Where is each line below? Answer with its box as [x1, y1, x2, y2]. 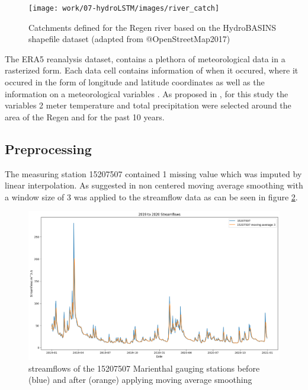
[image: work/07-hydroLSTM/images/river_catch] [28, 4, 220, 12]
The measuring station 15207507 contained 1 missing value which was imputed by [5, 167, 302, 180]
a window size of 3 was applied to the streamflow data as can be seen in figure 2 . [5, 190, 298, 203]
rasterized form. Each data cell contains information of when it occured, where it [5, 64, 299, 76]
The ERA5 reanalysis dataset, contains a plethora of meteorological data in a [5, 52, 285, 65]
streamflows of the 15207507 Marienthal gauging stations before [28, 362, 260, 374]
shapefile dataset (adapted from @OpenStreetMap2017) [28, 33, 230, 45]
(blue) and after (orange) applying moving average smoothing [28, 373, 252, 386]
